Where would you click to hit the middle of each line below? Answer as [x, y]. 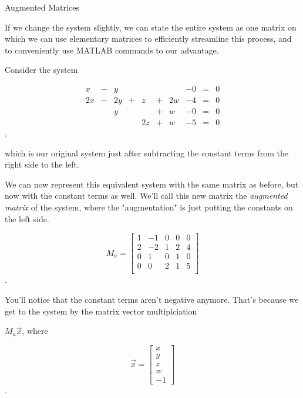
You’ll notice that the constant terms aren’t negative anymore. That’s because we [152, 299]
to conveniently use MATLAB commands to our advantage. [112, 50]
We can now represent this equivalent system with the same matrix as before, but [152, 184]
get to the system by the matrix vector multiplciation [101, 311]
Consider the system [41, 70]
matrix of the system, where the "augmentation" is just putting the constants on [149, 207]
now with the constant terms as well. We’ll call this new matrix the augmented [146, 195]
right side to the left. [42, 164]
